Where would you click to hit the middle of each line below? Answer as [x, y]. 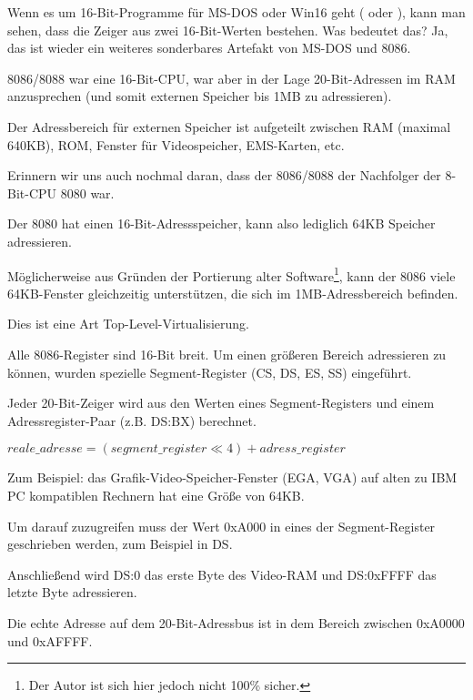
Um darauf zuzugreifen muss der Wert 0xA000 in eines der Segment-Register [221, 526]
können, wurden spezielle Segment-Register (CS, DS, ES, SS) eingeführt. [210, 372]
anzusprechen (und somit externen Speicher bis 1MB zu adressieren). [200, 96]
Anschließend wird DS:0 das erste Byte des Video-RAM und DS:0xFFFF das [222, 574]
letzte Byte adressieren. [72, 592]
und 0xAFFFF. [50, 640]
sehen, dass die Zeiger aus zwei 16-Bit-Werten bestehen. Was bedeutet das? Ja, [228, 30]
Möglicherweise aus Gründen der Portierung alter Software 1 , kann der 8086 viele [231, 274]
